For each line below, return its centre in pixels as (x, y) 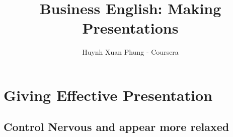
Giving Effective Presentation (108, 95)
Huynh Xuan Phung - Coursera (130, 52)
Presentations (130, 28)
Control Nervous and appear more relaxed (116, 127)
